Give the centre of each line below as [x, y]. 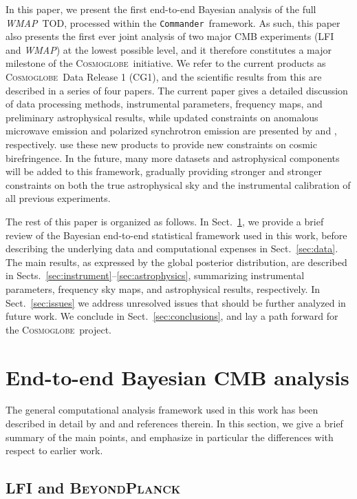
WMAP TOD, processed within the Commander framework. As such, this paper [173, 22]
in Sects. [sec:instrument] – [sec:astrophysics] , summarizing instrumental [155, 275]
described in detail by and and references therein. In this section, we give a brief [174, 424]
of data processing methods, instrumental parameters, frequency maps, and [164, 104]
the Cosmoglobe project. [58, 329]
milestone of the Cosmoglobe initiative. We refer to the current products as [166, 63]
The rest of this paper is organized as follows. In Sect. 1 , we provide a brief [165, 221]
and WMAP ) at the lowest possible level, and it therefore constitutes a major [169, 49]
